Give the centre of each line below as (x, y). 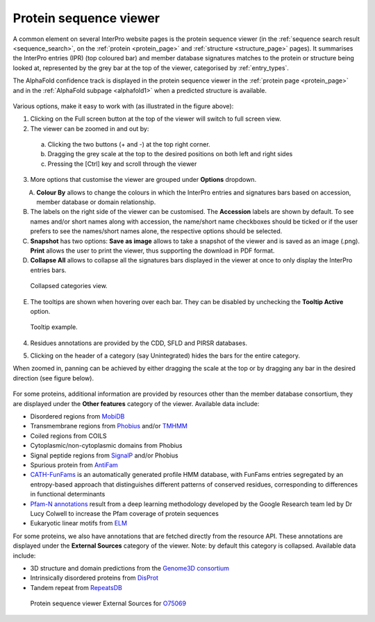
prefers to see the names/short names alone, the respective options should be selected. (156, 231)
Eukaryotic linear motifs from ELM (79, 523)
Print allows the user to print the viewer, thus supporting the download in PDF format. (152, 251)
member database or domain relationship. (96, 202)
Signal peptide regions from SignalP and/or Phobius (104, 455)
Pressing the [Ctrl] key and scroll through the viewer (122, 164)
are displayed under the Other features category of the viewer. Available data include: (136, 403)
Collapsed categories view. (69, 286)
